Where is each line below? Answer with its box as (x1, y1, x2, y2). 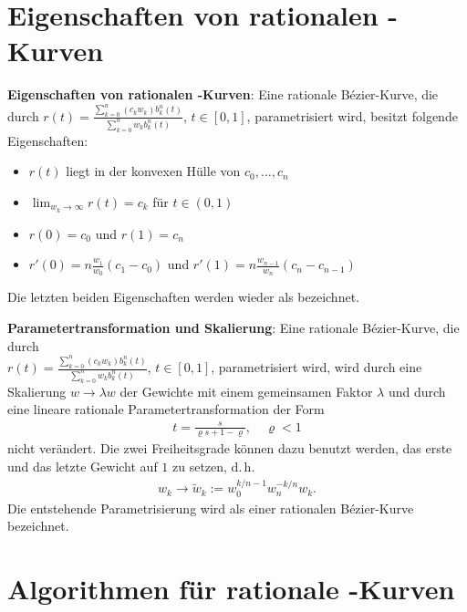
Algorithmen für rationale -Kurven (7, 570, 455, 607)
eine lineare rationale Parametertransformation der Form (7, 399, 325, 419)
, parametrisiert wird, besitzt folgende (246, 106, 458, 125)
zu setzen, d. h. (172, 457, 255, 476)
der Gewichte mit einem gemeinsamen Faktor (119, 381, 373, 400)
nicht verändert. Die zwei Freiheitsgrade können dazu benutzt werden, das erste (7, 439, 452, 458)
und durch (388, 381, 446, 400)
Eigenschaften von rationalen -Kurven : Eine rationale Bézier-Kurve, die (7, 85, 439, 104)
